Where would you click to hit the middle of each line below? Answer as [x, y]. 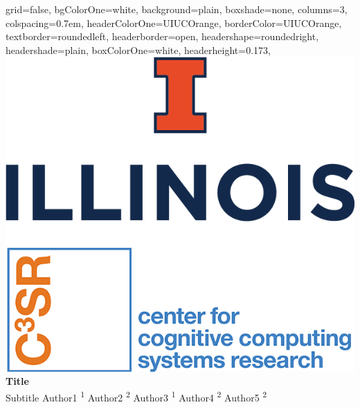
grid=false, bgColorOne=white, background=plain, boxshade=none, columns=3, [177, 9]
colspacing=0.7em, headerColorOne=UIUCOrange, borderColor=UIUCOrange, [174, 22]
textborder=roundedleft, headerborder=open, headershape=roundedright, [162, 36]
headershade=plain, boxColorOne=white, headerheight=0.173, [138, 49]
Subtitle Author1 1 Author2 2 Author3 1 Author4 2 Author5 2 [136, 396]
